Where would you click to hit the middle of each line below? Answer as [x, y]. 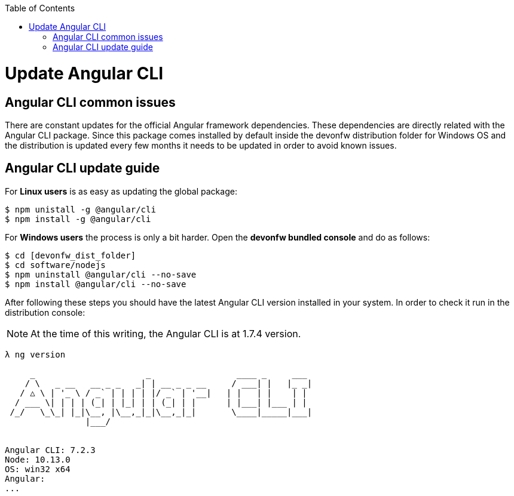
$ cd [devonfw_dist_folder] [71, 255]
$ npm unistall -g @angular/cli [80, 209]
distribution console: [45, 312]
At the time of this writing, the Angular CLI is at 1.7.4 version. [166, 333]
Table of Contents [40, 8]
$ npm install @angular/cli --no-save [96, 284]
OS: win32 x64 [38, 469]
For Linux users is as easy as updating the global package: [121, 191]
